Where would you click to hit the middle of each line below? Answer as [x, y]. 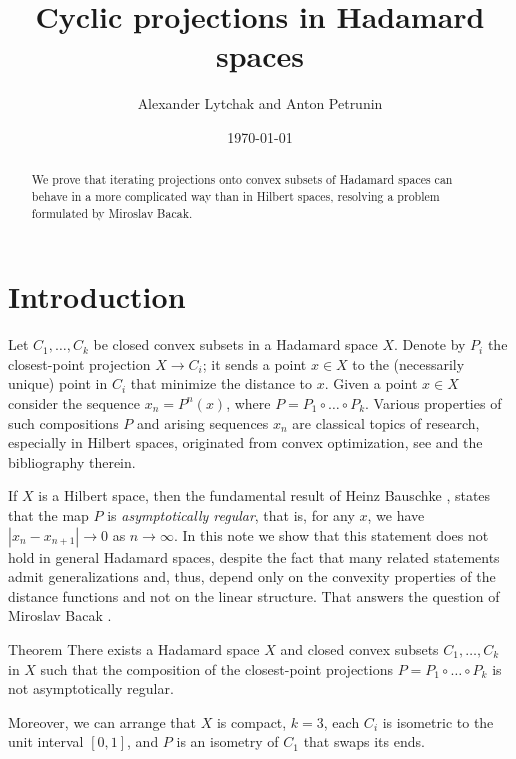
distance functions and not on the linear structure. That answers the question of [254, 595]
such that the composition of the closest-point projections [216, 668]
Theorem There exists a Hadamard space [134, 648]
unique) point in [58, 383]
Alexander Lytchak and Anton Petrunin [260, 103]
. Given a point [371, 383]
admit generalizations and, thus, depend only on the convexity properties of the [252, 576]
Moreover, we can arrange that [102, 721]
